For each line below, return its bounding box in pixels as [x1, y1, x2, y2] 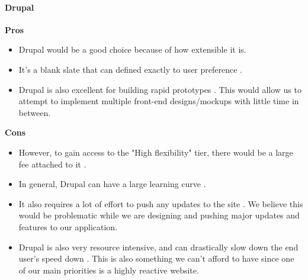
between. [18, 106, 51, 118]
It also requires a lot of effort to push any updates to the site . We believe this [18, 197, 303, 210]
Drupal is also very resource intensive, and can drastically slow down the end [18, 240, 299, 253]
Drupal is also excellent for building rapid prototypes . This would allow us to [18, 83, 301, 95]
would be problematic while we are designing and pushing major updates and [18, 209, 300, 221]
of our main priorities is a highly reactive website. [18, 263, 199, 276]
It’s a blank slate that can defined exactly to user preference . [18, 63, 242, 75]
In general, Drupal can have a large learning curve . [18, 178, 206, 190]
